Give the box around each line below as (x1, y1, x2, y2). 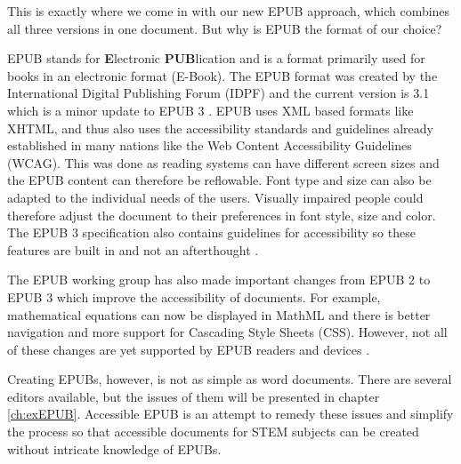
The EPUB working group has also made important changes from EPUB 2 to (7, 270, 431, 289)
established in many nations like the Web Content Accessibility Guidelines (7, 136, 412, 155)
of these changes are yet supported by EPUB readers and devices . (7, 340, 370, 358)
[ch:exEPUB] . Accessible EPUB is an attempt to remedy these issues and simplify (7, 404, 454, 423)
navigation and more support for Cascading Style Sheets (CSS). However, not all (7, 323, 448, 341)
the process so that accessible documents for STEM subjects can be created (7, 422, 419, 441)
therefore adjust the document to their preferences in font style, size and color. (7, 205, 436, 224)
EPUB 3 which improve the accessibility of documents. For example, (7, 287, 381, 306)
